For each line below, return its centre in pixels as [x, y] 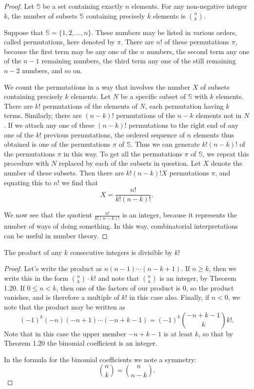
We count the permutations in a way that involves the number [97, 87]
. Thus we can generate [165, 144]
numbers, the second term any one [198, 51]
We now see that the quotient [48, 215]
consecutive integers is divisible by [121, 252]
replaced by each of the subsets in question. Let [130, 163]
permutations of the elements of [90, 106]
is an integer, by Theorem [198, 278]
